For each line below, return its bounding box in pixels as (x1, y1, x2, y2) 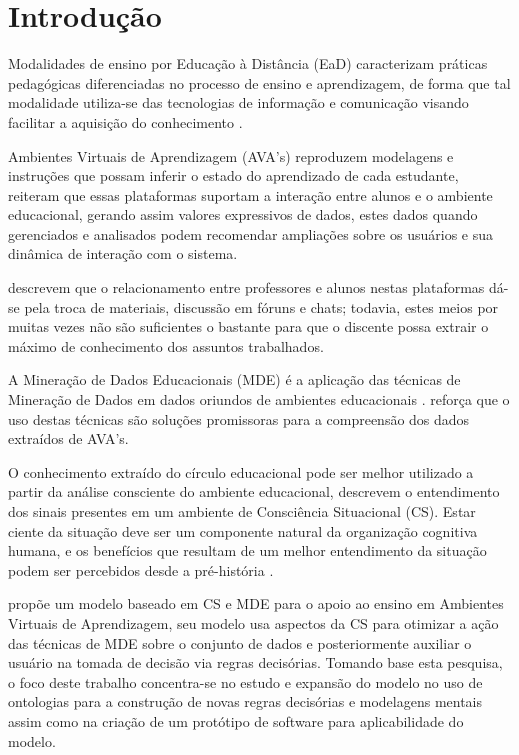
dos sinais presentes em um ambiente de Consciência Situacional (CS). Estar (8, 501, 476, 521)
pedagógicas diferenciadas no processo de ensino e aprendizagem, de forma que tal (8, 72, 511, 93)
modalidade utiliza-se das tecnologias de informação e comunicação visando (8, 92, 469, 113)
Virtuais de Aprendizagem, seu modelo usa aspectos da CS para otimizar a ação (8, 612, 499, 633)
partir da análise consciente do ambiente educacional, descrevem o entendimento (8, 481, 500, 502)
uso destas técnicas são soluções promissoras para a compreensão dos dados (8, 408, 470, 429)
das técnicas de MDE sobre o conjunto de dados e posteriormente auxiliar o (8, 632, 472, 653)
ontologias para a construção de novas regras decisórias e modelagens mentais (8, 691, 483, 712)
